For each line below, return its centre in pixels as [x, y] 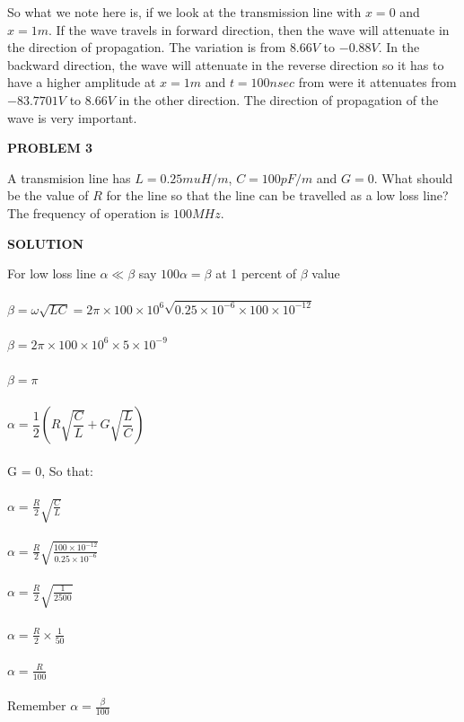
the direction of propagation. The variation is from [147, 47]
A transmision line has [69, 177]
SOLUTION [46, 243]
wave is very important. [72, 117]
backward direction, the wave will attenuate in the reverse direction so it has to [226, 64]
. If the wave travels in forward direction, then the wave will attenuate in [249, 29]
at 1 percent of [256, 273]
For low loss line [52, 273]
